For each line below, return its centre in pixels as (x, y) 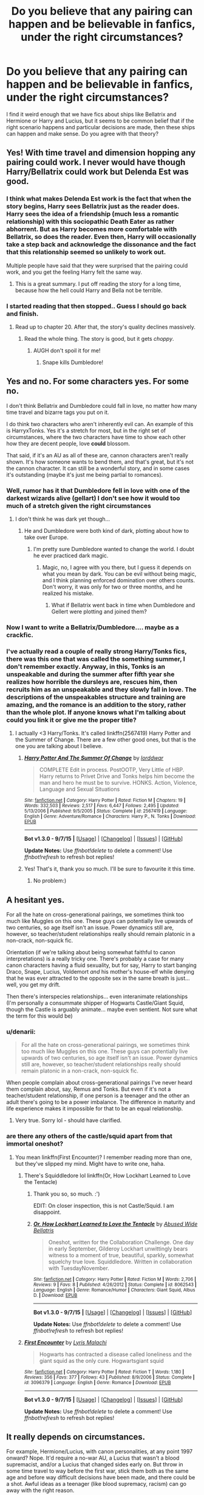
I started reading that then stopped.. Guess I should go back (97, 306)
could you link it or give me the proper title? (71, 719)
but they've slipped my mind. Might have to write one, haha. (90, 1163)
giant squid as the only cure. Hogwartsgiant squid (101, 1360)
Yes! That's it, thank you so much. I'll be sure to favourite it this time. (110, 869)
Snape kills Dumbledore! (73, 362)
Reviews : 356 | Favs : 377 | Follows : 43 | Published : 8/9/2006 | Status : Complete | (109, 1377)
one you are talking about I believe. (59, 746)
